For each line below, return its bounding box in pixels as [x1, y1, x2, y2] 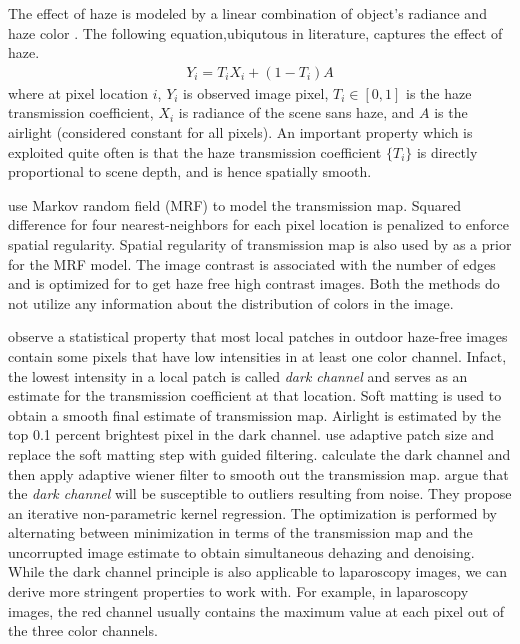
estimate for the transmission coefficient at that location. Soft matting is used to [8, 385, 502, 406]
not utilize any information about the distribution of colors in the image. [8, 292, 454, 313]
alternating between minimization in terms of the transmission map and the [8, 522, 473, 543]
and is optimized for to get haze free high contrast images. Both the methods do [8, 273, 500, 294]
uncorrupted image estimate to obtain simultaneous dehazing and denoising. [8, 541, 475, 562]
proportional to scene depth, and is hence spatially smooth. [8, 161, 372, 182]
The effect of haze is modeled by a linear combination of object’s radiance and [8, 3, 487, 23]
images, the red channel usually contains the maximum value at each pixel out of [8, 600, 505, 621]
